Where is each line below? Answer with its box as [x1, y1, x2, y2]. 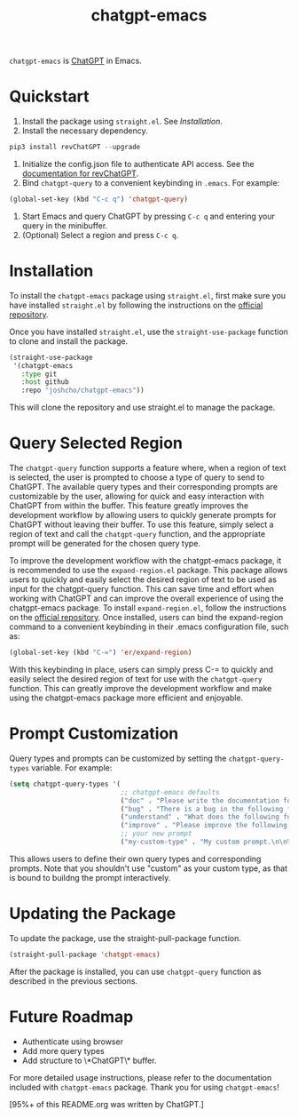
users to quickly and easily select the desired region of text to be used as [9, 574, 278, 585]
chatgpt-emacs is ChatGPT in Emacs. [9, 55, 142, 67]
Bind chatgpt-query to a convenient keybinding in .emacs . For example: [21, 178, 280, 188]
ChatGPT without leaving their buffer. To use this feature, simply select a [9, 519, 274, 530]
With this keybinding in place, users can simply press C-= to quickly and [9, 664, 273, 675]
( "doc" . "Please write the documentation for [120, 796, 295, 805]
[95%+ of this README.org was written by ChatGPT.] [9, 1098, 204, 1109]
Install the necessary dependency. [21, 125, 148, 136]
